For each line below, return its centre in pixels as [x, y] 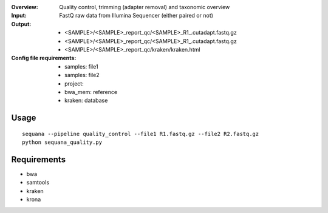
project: [74, 83]
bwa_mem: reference [91, 92]
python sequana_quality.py [62, 142]
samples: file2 [82, 75]
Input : [19, 16]
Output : [21, 24]
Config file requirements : [44, 58]
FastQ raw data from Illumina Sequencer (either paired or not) [136, 16]
